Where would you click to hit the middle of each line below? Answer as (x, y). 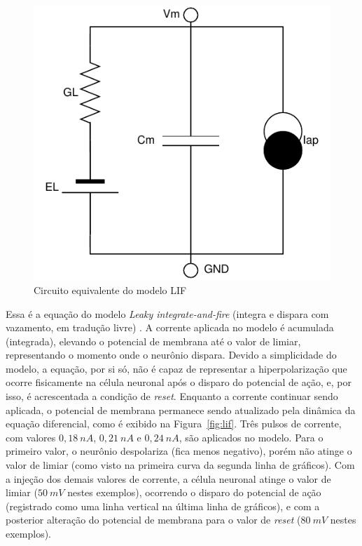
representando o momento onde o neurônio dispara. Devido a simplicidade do (171, 355)
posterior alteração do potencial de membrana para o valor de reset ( (153, 520)
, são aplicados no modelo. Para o (251, 437)
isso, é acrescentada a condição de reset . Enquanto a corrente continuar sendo (172, 396)
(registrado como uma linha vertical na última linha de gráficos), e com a (163, 506)
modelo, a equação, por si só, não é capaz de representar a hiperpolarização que (176, 368)
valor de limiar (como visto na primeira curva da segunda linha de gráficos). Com (180, 465)
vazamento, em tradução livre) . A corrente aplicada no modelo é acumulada (170, 327)
